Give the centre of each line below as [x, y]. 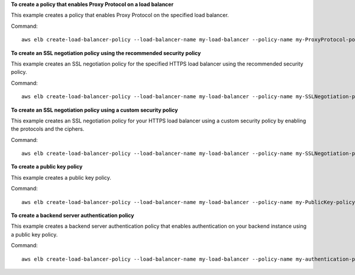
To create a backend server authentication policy [72, 215]
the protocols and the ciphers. [48, 129]
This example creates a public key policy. [61, 177]
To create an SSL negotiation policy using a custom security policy [94, 110]
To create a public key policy [47, 167]
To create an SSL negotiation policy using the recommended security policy [106, 53]
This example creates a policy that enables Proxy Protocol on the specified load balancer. [120, 15]
